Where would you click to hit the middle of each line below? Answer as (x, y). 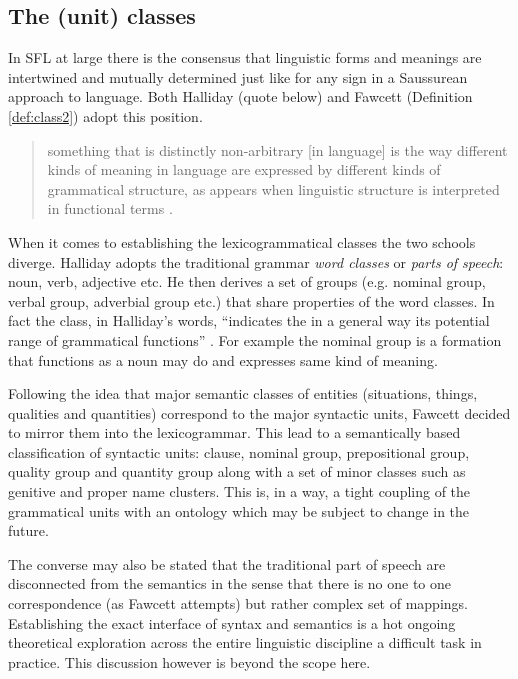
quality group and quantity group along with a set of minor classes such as (237, 471)
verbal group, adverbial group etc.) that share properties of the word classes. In (251, 300)
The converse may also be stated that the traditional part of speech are (227, 563)
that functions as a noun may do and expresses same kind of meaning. (223, 359)
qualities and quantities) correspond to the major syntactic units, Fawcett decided (259, 412)
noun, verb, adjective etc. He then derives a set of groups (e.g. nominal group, (247, 281)
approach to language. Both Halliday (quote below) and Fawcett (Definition (240, 96)
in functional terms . (110, 208)
